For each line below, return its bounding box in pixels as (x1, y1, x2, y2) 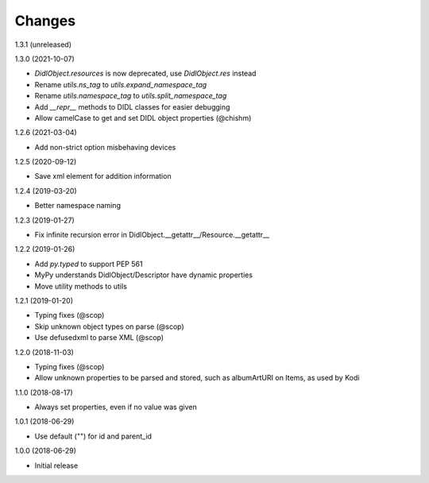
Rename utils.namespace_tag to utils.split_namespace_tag (34, 91, 227, 101)
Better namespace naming (34, 201, 121, 211)
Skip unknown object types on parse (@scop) (34, 322, 184, 331)
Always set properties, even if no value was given (34, 402, 198, 412)
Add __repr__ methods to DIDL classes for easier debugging (34, 102, 230, 111)
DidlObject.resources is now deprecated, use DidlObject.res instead (34, 68, 257, 79)
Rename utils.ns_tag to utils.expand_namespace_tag (34, 79, 207, 89)
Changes (14, 12, 75, 29)
